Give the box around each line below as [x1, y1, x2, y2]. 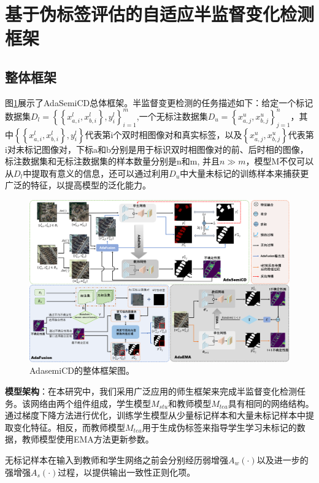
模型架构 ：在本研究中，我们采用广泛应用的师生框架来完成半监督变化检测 [5, 384, 297, 397]
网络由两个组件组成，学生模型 [30, 396, 151, 409]
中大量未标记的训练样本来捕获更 [180, 166, 309, 179]
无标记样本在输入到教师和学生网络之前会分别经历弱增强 [5, 453, 228, 466]
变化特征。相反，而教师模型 [13, 420, 125, 433]
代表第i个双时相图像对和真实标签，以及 [85, 128, 242, 141]
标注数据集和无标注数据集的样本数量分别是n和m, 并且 [5, 155, 220, 168]
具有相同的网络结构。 [228, 396, 314, 409]
